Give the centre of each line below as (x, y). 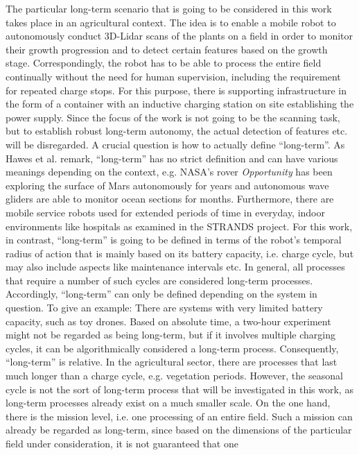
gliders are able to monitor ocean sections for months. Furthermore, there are (170, 199)
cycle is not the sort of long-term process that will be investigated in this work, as (179, 389)
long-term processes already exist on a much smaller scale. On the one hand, (168, 403)
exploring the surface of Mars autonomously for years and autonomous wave (167, 185)
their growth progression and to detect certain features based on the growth (167, 49)
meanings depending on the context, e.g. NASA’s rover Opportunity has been (169, 172)
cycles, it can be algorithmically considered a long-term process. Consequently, (172, 348)
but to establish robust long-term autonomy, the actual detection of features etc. (177, 131)
